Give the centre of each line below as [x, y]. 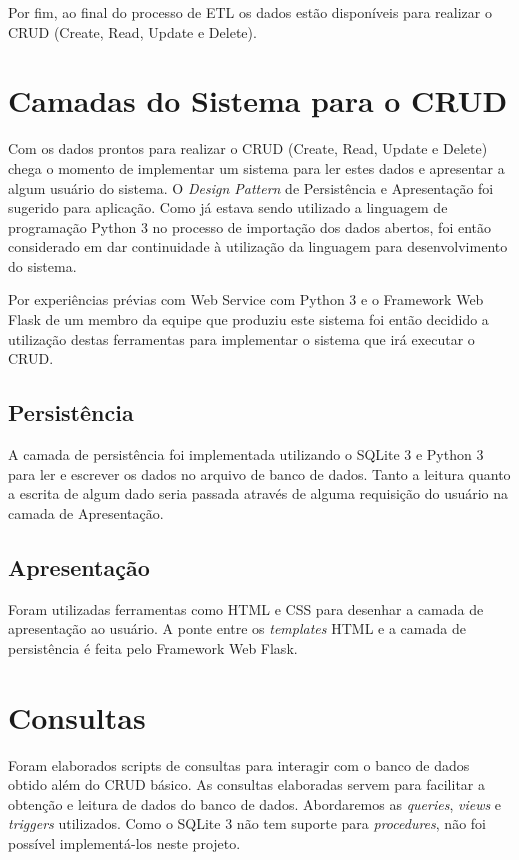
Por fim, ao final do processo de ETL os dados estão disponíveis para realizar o [250, 12]
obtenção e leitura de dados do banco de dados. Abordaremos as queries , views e [255, 803]
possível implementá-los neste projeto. [124, 842]
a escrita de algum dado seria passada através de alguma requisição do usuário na [258, 493]
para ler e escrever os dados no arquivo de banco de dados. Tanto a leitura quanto [259, 473]
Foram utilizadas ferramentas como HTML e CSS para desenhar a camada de [246, 608]
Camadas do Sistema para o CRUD [258, 100]
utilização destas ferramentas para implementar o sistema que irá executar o [241, 338]
